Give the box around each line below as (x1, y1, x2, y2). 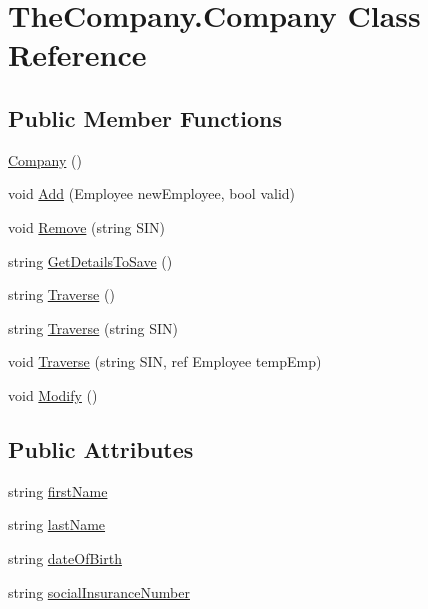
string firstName (8, 480, 108, 501)
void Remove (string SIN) (8, 216, 166, 237)
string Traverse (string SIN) (8, 317, 178, 338)
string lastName (8, 514, 106, 535)
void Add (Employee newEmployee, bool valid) (8, 183, 296, 204)
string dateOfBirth (8, 547, 122, 568)
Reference (8, 34, 147, 75)
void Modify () (8, 384, 98, 405)
